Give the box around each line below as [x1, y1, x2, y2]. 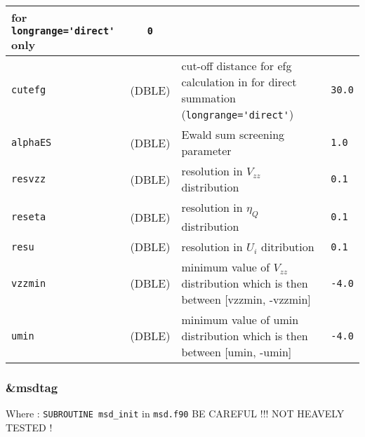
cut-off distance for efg [181, 58, 292, 74]
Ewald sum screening [181, 126, 285, 142]
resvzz [11, 173, 46, 184]
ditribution [261, 238, 314, 255]
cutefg [11, 84, 46, 95]
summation [181, 90, 236, 106]
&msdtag [6, 379, 58, 396]
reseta [11, 211, 46, 223]
